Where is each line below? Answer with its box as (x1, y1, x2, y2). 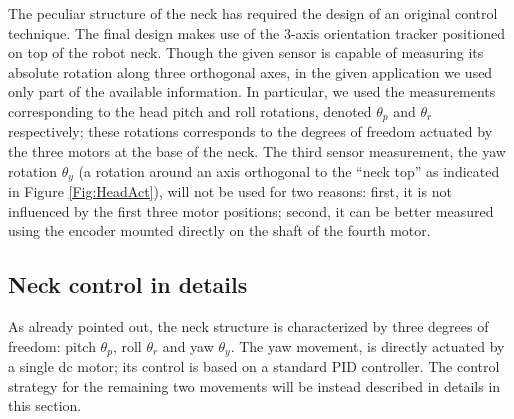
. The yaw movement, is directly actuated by (230, 335, 505, 356)
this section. (8, 395, 82, 416)
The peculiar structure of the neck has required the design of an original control (8, 3, 498, 23)
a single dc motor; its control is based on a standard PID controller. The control (8, 356, 500, 377)
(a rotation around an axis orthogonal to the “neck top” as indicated (78, 160, 500, 181)
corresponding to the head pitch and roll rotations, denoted (8, 100, 372, 121)
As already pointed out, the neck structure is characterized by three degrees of (8, 316, 489, 337)
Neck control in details (8, 269, 248, 300)
